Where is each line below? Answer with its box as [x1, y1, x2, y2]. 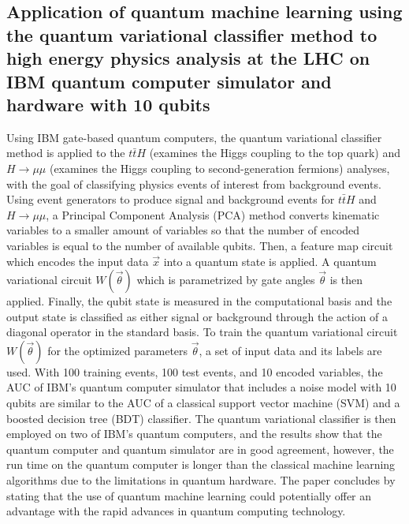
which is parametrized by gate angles [136, 271, 315, 288]
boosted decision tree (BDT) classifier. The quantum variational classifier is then [6, 410, 396, 426]
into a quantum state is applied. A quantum [163, 253, 377, 269]
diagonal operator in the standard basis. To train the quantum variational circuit [6, 324, 398, 340]
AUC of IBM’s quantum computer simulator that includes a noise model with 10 [6, 379, 396, 395]
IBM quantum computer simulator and [6, 69, 332, 93]
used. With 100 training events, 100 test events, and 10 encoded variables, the [6, 363, 383, 380]
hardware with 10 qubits [6, 92, 210, 116]
